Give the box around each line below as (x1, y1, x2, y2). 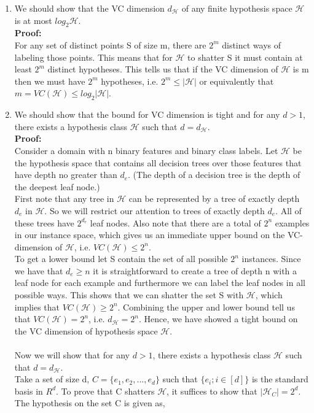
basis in (14, 384, 43, 397)
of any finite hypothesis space (181, 2, 292, 14)
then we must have (14, 74, 85, 87)
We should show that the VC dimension (14, 2, 165, 14)
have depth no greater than (14, 168, 117, 181)
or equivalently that (199, 74, 274, 87)
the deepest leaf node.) (14, 180, 100, 193)
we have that (14, 264, 63, 277)
